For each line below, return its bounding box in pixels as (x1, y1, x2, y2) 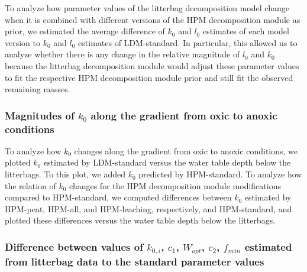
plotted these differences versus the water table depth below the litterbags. (5, 214, 276, 226)
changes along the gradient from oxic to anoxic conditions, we (74, 144, 298, 157)
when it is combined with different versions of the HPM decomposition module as (5, 13, 300, 25)
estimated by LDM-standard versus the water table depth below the (43, 156, 291, 169)
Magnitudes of (5, 108, 75, 122)
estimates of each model (202, 25, 289, 37)
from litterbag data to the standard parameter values (5, 254, 264, 268)
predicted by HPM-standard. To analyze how (138, 168, 302, 180)
